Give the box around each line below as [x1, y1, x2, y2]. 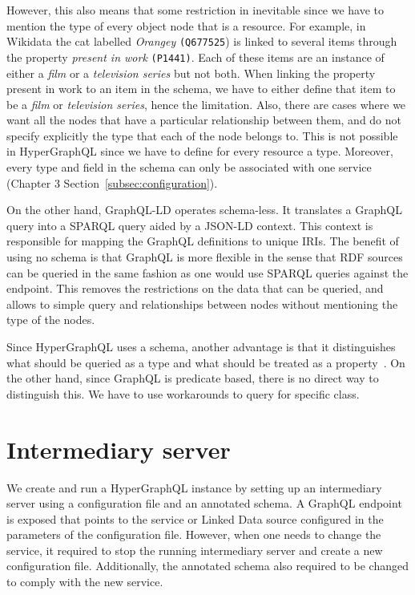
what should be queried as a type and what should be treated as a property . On [6, 354, 405, 370]
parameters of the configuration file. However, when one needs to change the [6, 526, 381, 543]
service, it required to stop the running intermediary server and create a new [6, 541, 383, 558]
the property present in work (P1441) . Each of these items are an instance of [6, 48, 385, 65]
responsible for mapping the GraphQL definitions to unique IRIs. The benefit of [6, 233, 399, 249]
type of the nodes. [6, 311, 95, 328]
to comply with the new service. [6, 573, 163, 590]
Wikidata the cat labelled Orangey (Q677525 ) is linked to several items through [6, 33, 397, 50]
